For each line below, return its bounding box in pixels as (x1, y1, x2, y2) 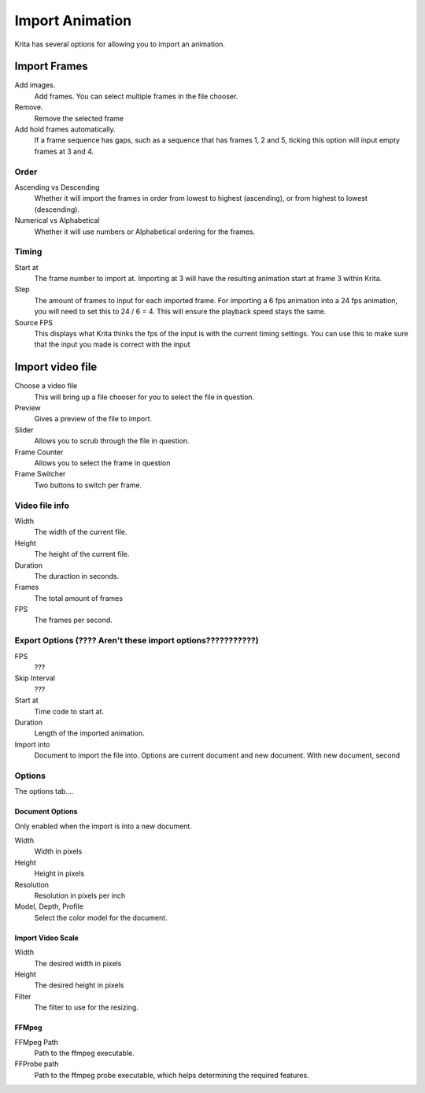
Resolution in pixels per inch (34, 891, 126, 900)
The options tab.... (14, 787, 74, 796)
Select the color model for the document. (34, 913, 168, 922)
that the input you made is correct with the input (34, 339, 190, 350)
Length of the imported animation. (34, 728, 145, 738)
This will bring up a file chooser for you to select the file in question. (34, 392, 255, 402)
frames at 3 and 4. (34, 146, 94, 156)
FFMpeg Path (14, 1037, 59, 1047)
